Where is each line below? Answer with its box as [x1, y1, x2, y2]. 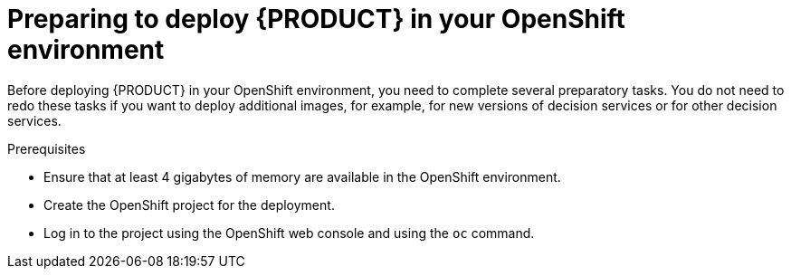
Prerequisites [7, 140, 86, 157]
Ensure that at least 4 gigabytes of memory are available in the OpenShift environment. [43, 168, 561, 185]
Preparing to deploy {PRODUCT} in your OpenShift [7, 4, 625, 34]
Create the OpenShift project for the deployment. [43, 196, 335, 213]
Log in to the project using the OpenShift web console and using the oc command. [43, 224, 535, 241]
